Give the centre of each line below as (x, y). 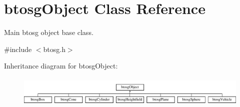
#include (18, 49)
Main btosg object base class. (49, 32)
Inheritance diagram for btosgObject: (61, 66)
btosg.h (54, 49)
